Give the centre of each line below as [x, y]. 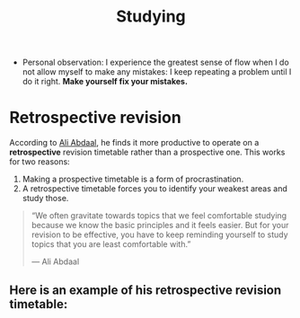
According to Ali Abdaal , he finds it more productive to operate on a [134, 143]
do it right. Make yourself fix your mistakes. [105, 82]
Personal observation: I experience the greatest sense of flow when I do [155, 62]
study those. [45, 199]
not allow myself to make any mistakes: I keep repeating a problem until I [157, 72]
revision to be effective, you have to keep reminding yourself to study [160, 234]
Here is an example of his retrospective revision [146, 290]
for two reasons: [40, 162]
